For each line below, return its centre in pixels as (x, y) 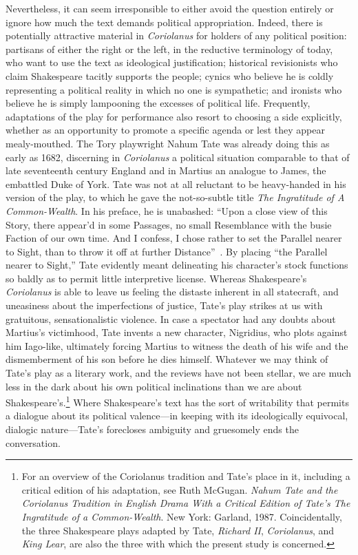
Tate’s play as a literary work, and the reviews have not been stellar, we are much (179, 373)
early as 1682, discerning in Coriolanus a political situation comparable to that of (178, 157)
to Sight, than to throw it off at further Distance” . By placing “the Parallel (167, 251)
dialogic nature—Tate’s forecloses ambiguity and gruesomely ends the (152, 429)
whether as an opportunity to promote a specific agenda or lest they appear (165, 130)
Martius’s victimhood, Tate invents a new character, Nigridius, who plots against (177, 332)
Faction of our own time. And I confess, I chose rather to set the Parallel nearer (174, 238)
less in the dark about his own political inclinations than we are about (154, 386)
